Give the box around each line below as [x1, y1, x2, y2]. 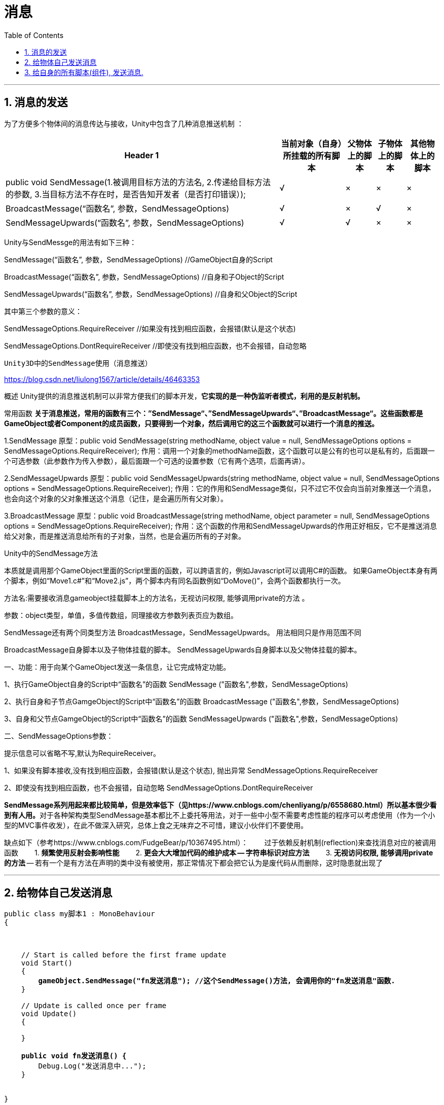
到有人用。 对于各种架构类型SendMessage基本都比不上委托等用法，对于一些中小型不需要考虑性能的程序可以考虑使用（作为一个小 [4, 810, 435, 819]
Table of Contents [4, 30, 64, 40]
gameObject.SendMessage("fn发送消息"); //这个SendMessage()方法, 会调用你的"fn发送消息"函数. [38, 977, 395, 985]
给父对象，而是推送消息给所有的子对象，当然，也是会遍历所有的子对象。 [4, 531, 245, 540]
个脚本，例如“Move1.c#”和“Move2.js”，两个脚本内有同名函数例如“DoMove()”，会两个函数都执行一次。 [4, 576, 345, 585]
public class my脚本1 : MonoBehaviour [4, 910, 155, 918]
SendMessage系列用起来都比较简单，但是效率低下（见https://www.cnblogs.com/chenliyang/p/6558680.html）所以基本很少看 [4, 800, 437, 809]
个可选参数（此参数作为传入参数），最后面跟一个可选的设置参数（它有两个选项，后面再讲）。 [4, 456, 309, 465]
